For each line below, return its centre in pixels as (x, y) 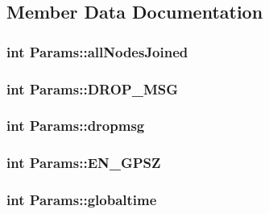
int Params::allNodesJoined (97, 51)
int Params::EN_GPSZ (84, 163)
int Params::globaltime (82, 200)
